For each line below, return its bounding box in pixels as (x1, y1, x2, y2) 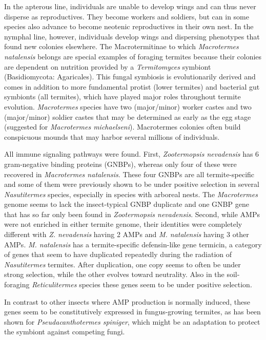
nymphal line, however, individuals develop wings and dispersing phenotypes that (4, 31, 260, 41)
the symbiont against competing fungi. (4, 326, 125, 337)
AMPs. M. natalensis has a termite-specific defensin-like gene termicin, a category (4, 239, 262, 249)
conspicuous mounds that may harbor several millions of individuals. (4, 131, 220, 142)
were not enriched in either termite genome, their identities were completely (4, 219, 242, 229)
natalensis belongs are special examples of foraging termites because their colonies (4, 51, 262, 61)
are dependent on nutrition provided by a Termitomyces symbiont (4, 61, 211, 72)
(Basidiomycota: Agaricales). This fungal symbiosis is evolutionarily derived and (4, 71, 256, 82)
